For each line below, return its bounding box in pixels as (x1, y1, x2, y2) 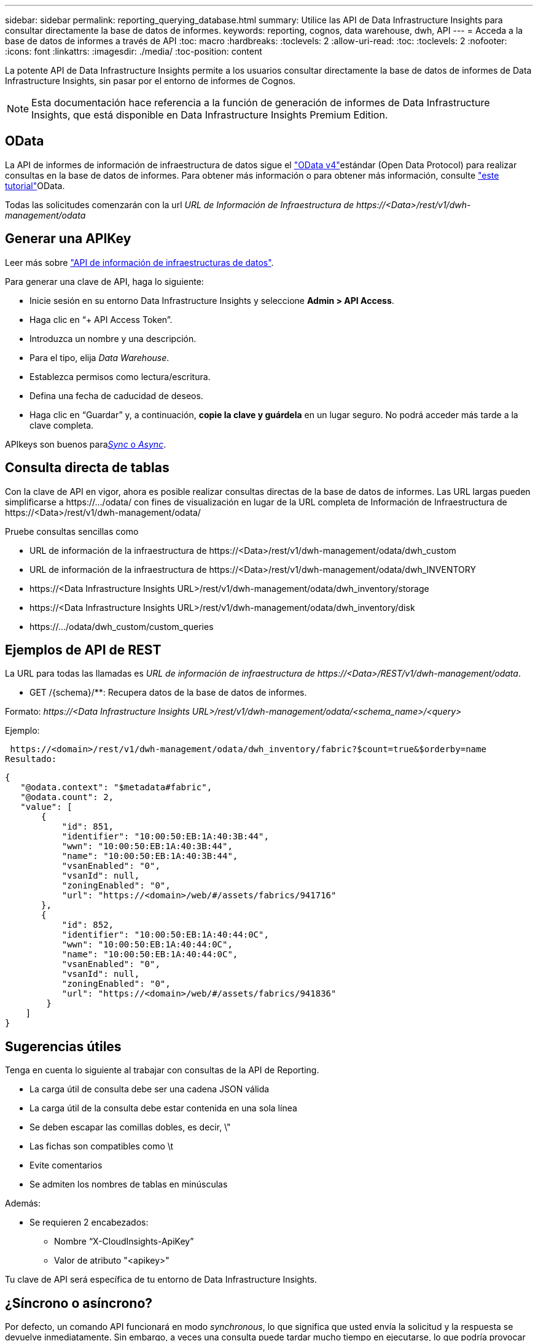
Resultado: (5, 754, 57, 764)
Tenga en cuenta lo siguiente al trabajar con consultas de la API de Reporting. (5, 1065, 319, 1076)
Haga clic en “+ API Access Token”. (29, 314, 173, 325)
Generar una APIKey (5, 231, 131, 247)
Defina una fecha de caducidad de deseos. (29, 390, 203, 401)
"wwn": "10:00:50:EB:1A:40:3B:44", (61, 841, 233, 852)
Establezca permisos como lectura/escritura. (29, 371, 211, 382)
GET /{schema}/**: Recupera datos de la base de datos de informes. (29, 687, 307, 698)
